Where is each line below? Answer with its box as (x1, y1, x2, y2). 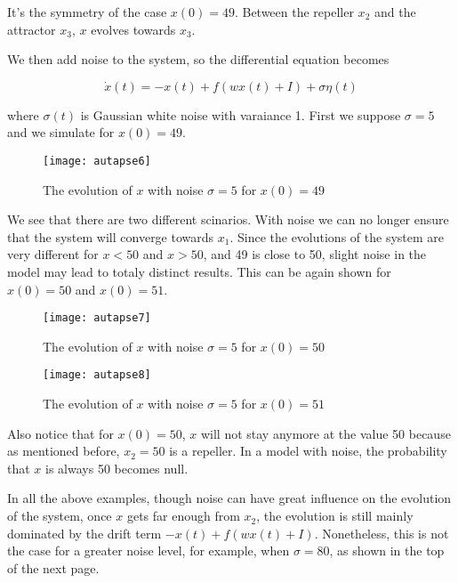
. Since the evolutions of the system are (229, 227, 444, 246)
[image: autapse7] (43, 312, 151, 325)
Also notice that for (7, 424, 114, 442)
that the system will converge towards (7, 227, 214, 246)
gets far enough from (126, 506, 240, 525)
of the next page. (7, 558, 100, 577)
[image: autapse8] (43, 368, 151, 382)
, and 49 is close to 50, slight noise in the (203, 245, 427, 263)
